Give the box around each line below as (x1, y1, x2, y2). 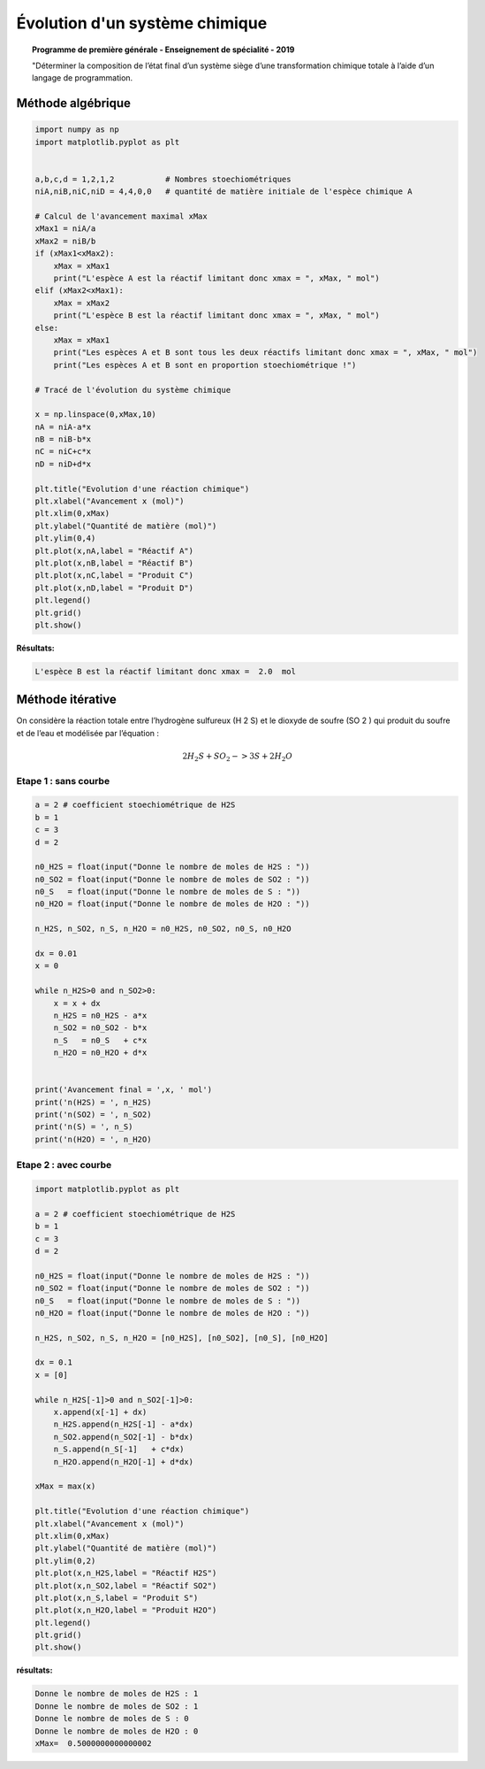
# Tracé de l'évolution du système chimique (34, 385, 231, 395)
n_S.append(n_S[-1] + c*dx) (53, 1444, 185, 1455)
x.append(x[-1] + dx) (53, 1407, 148, 1418)
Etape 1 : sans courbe (16, 774, 110, 787)
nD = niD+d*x (34, 458, 92, 469)
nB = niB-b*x (34, 435, 92, 444)
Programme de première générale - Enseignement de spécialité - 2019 (32, 44, 295, 55)
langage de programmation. (32, 73, 133, 83)
